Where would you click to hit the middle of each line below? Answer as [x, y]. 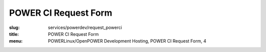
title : [14, 34]
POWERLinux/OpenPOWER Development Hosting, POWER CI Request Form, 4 [127, 41]
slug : [14, 27]
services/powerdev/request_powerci [85, 27]
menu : [16, 41]
